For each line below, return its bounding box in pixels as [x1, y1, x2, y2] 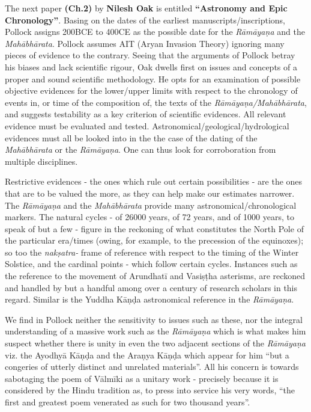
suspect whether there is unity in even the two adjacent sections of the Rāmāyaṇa [5, 337, 306, 349]
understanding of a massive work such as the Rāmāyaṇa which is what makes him [5, 325, 306, 337]
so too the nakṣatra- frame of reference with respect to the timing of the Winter [5, 245, 299, 258]
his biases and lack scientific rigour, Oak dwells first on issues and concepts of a [5, 60, 297, 73]
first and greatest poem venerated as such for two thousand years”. [5, 396, 250, 408]
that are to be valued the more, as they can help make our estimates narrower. [5, 186, 295, 199]
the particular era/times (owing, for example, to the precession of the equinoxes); [5, 234, 304, 247]
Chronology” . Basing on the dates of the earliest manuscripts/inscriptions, [5, 13, 286, 26]
